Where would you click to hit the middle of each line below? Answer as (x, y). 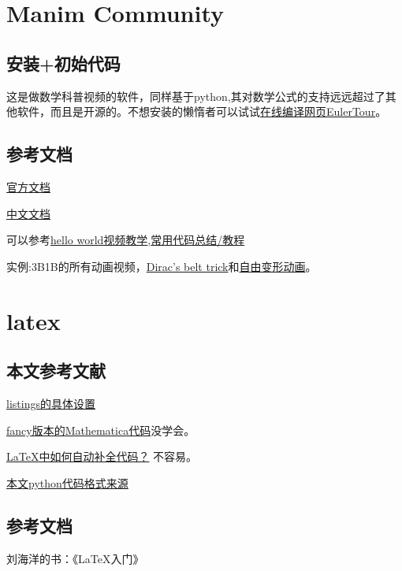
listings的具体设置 (51, 403)
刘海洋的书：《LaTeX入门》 (75, 558)
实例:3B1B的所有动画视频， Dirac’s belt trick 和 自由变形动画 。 (162, 266)
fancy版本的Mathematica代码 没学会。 (101, 430)
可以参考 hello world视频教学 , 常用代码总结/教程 (126, 240)
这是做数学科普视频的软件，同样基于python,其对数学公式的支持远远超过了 (196, 96)
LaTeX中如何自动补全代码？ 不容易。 (102, 456)
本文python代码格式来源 (67, 482)
